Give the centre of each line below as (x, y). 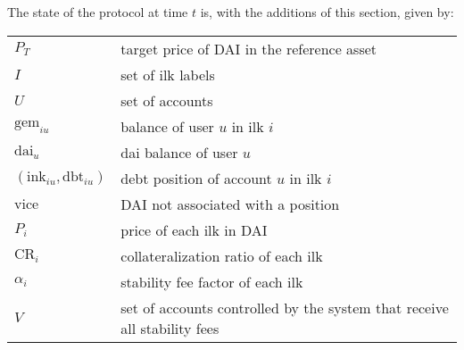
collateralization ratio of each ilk (222, 255)
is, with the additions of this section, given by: (327, 12)
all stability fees (170, 328)
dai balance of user (179, 152)
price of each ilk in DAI (194, 229)
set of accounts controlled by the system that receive (285, 307)
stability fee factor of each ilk (212, 281)
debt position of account (196, 178)
